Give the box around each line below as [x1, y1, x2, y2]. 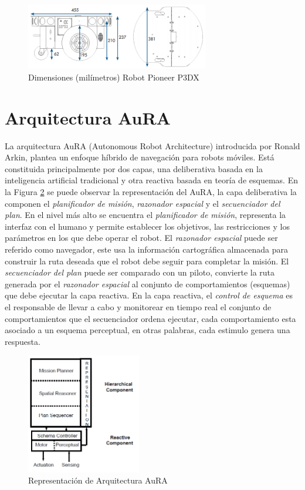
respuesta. [5, 335, 40, 347]
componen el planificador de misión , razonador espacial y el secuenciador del [5, 197, 280, 209]
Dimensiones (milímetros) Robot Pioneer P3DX [28, 71, 199, 83]
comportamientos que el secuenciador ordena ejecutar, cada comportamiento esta [5, 312, 296, 324]
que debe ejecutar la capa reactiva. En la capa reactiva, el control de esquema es [5, 289, 293, 301]
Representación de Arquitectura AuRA [28, 474, 168, 486]
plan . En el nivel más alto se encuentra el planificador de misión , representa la [5, 209, 286, 221]
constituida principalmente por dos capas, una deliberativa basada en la [5, 162, 263, 174]
